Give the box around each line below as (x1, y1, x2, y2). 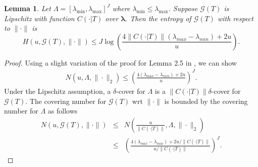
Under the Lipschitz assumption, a (4, 85, 111, 96)
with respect (217, 13, 253, 23)
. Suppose (168, 3, 198, 13)
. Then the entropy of (125, 13, 191, 23)
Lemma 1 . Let (4, 3, 51, 13)
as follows (47, 105, 78, 116)
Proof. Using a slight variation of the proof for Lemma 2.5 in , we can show (4, 57, 237, 68)
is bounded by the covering (164, 95, 248, 106)
